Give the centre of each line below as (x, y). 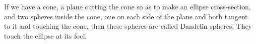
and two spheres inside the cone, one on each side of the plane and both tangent (126, 16)
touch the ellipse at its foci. (45, 35)
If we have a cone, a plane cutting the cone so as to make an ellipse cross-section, (128, 6)
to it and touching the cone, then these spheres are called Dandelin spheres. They (128, 26)
